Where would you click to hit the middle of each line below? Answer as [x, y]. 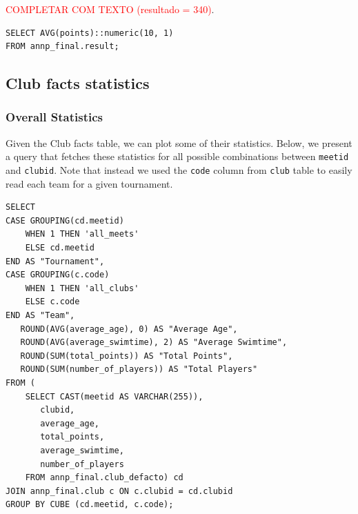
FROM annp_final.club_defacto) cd [104, 478]
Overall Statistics [54, 117]
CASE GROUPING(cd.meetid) [65, 220]
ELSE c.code [52, 302]
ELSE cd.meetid [60, 248]
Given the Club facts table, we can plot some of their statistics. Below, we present [179, 142]
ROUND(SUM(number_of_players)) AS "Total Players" [139, 369]
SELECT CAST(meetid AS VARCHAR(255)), [114, 396]
